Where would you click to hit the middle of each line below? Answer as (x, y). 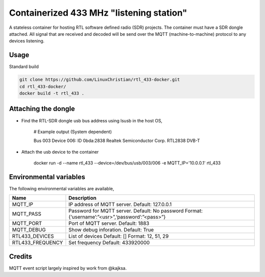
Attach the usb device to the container (60, 152)
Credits (21, 256)
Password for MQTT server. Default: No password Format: (136, 211)
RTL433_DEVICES (33, 236)
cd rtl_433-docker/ (43, 86)
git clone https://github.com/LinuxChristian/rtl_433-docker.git (100, 80)
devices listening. (27, 41)
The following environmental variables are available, (62, 188)
